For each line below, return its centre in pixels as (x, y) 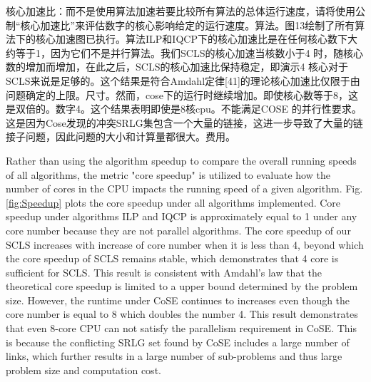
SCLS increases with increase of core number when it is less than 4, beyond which (185, 244)
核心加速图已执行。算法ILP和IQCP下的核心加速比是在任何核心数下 (191, 39)
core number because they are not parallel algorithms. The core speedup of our (178, 230)
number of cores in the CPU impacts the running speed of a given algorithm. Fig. (184, 189)
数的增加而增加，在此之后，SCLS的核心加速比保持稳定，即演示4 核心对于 (177, 67)
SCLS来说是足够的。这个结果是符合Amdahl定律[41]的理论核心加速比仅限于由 (183, 80)
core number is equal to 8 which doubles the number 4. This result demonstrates (182, 314)
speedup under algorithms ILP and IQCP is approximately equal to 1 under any (182, 216)
